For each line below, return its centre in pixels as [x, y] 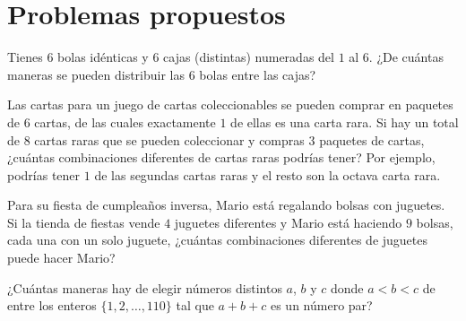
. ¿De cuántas [406, 57]
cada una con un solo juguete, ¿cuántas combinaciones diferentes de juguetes [218, 240]
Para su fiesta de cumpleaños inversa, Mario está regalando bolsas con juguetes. [226, 205]
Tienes [25, 57]
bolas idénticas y [103, 57]
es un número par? [321, 305]
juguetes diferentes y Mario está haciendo [288, 222]
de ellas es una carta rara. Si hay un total [345, 121]
